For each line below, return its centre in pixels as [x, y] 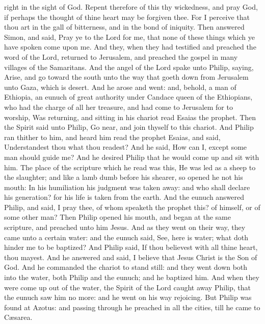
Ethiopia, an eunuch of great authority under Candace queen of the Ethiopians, [128, 97]
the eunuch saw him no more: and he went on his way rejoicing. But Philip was [128, 297]
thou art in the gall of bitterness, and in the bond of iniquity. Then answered [124, 27]
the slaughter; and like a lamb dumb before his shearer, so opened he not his [124, 177]
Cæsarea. [18, 317]
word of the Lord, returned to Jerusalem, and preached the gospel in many [121, 56]
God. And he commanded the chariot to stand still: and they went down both [126, 267]
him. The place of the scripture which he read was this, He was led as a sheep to [130, 167]
